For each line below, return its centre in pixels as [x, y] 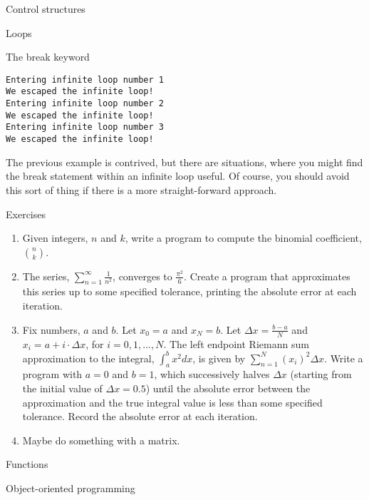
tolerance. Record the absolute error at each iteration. [140, 416]
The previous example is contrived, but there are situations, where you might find [184, 162]
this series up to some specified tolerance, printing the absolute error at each [189, 291]
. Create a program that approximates [267, 276]
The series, [46, 276]
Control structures [46, 9]
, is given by [219, 358]
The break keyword [48, 57]
